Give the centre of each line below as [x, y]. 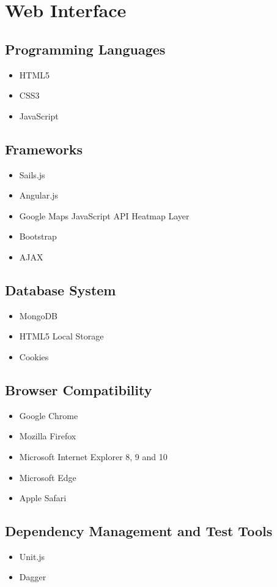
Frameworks [44, 149]
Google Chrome [49, 415]
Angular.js [39, 195]
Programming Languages [85, 49]
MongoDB [39, 315]
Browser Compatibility [79, 389]
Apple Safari [43, 498]
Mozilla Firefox [48, 436]
